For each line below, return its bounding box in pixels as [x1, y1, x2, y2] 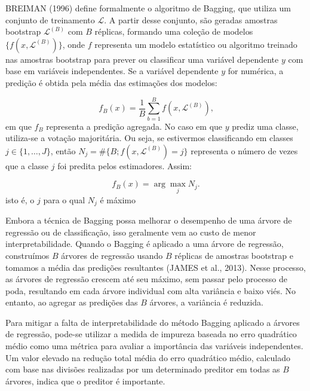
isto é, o [5, 193, 35, 206]
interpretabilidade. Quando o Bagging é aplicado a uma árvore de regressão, [5, 237, 284, 250]
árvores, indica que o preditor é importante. [5, 374, 165, 387]
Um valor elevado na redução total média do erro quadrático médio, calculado [5, 351, 290, 363]
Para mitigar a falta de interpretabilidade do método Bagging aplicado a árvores [5, 316, 300, 328]
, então [50, 144, 76, 157]
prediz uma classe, [232, 120, 299, 132]
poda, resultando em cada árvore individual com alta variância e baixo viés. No [5, 284, 296, 297]
